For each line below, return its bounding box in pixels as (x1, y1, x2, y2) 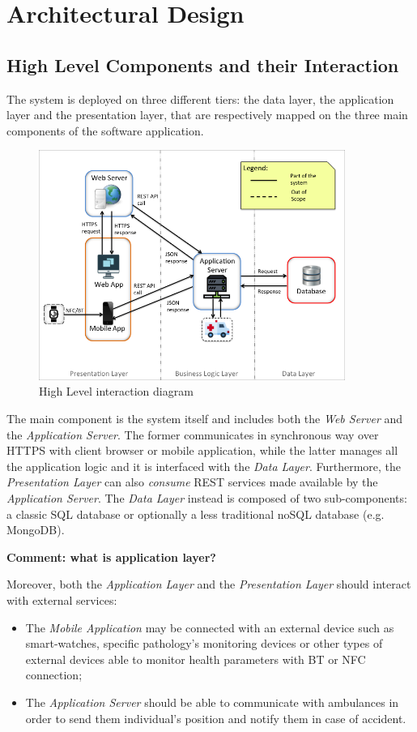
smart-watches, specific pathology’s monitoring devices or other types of (25, 635, 383, 652)
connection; (25, 666, 83, 683)
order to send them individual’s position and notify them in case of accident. (25, 709, 406, 726)
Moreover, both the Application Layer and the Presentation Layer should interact (6, 576, 411, 593)
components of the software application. (6, 122, 204, 139)
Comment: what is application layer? (6, 548, 216, 565)
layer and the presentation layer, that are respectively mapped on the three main (6, 106, 408, 123)
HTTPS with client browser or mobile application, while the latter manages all (6, 442, 398, 459)
